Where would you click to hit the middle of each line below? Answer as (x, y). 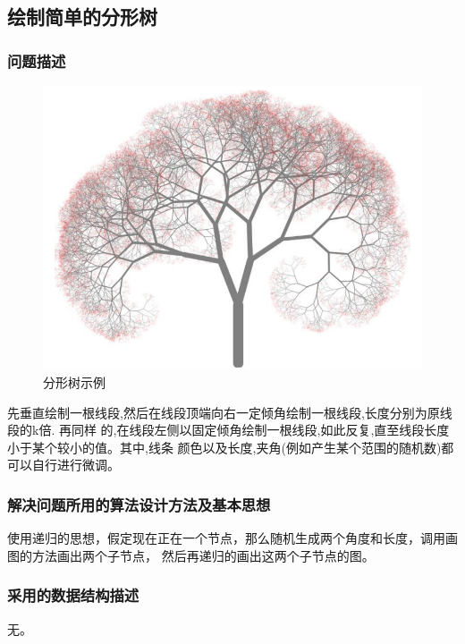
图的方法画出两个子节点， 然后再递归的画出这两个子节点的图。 (191, 555)
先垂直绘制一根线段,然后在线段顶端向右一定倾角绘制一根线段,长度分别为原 (224, 412)
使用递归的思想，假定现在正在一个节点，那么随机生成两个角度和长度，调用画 (232, 538)
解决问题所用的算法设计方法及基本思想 (139, 504)
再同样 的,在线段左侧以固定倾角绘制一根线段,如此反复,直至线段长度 (254, 430)
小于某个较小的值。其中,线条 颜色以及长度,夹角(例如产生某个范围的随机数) (224, 447)
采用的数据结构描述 (73, 595)
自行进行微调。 (76, 465)
